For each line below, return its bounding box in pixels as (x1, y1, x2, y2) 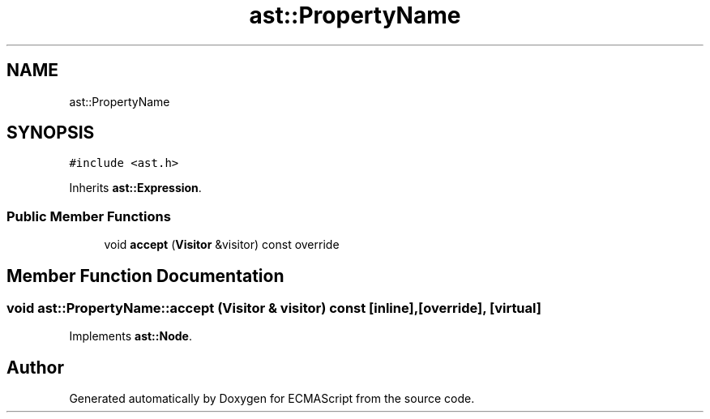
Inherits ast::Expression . (69, 181, 202, 195)
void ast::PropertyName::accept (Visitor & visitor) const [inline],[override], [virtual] (6, 300, 541, 317)
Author (6, 357, 64, 378)
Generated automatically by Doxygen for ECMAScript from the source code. (69, 391, 475, 406)
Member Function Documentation (6, 265, 284, 286)
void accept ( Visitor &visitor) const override (104, 237, 340, 252)
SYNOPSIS (6, 122, 95, 143)
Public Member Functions (6, 207, 171, 224)
